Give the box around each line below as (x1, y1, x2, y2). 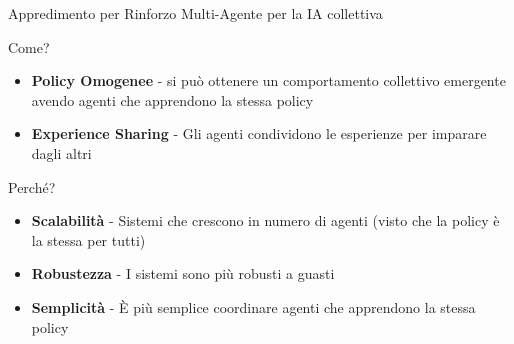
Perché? (8, 176, 56, 197)
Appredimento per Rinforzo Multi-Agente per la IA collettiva (8, 3, 383, 23)
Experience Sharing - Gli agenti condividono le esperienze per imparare (31, 123, 487, 144)
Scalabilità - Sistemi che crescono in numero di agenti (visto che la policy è (31, 210, 500, 231)
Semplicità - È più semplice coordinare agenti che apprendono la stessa (31, 296, 476, 317)
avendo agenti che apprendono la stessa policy (31, 89, 314, 110)
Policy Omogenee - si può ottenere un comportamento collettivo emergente (31, 70, 506, 91)
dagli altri (31, 142, 92, 163)
